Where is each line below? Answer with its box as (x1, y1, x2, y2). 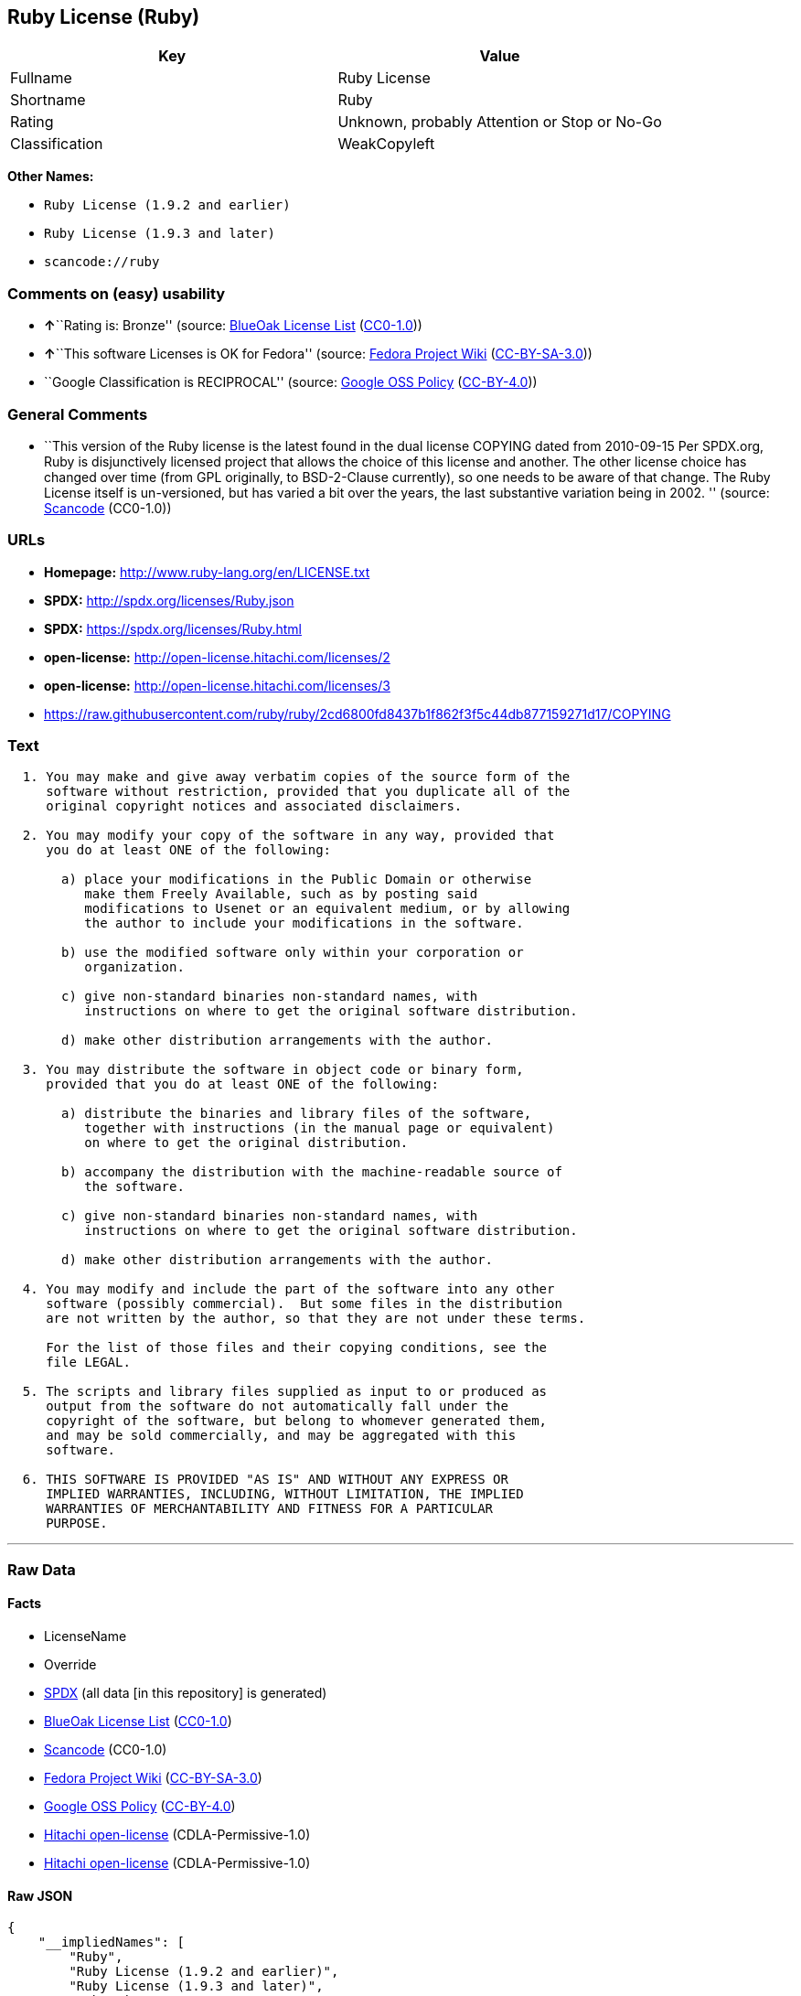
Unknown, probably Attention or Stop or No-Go (337, 113, 662, 132)
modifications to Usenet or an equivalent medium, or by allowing (84, 901, 571, 917)
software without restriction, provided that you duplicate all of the (46, 784, 571, 799)
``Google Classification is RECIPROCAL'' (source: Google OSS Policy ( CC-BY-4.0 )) (44, 374, 538, 391)
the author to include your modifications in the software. (84, 916, 524, 931)
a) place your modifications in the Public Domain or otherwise (61, 872, 532, 887)
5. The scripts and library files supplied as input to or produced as (22, 1384, 548, 1400)
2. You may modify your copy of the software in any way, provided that (22, 828, 555, 843)
